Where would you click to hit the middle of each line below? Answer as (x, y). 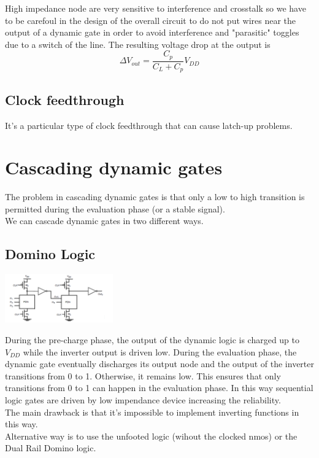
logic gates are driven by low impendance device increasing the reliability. (143, 400)
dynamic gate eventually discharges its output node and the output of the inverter (159, 364)
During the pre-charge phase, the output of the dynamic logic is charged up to (152, 340)
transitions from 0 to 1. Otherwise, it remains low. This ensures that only (143, 375)
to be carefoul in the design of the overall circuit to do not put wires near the (151, 20)
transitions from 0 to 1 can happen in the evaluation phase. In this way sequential (159, 388)
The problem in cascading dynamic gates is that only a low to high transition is (155, 197)
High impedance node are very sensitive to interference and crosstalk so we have (156, 8)
